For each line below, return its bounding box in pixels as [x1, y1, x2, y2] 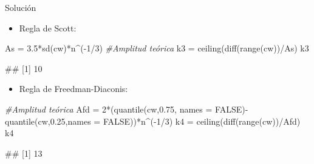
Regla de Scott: [19, 21, 77, 34]
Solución [5, 1, 36, 13]
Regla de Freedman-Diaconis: [19, 82, 128, 95]
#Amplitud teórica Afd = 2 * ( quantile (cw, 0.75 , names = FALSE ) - [5, 102, 248, 115]
